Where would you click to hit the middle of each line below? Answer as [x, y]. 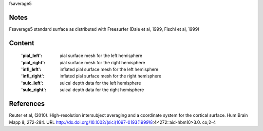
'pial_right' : [33, 62]
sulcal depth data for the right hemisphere [102, 90]
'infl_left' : [31, 69]
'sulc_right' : [34, 90]
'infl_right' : [33, 76]
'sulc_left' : [32, 83]
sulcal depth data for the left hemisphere [100, 83]
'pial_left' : [32, 56]
